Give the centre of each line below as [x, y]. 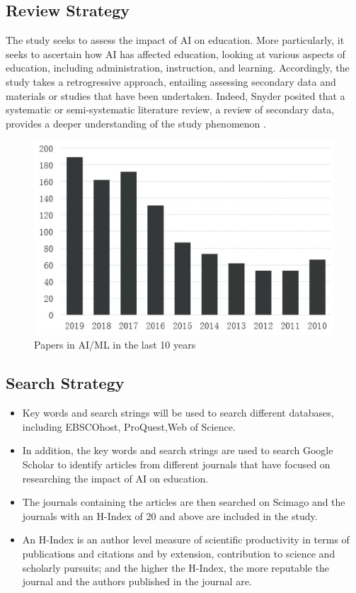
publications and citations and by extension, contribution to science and [179, 553]
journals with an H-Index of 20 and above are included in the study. [170, 515]
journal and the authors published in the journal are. [137, 581]
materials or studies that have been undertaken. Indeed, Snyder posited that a [176, 95]
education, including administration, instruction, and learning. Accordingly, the [178, 68]
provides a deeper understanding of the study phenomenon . [136, 123]
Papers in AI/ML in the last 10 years [115, 345]
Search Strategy [65, 383]
